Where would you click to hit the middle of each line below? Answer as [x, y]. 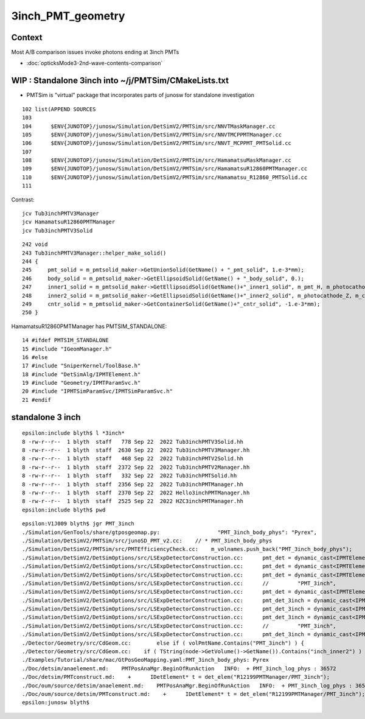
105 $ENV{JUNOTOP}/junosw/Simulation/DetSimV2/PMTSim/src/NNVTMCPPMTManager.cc [152, 135]
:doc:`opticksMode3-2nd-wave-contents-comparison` [95, 63]
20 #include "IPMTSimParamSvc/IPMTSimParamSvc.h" [98, 391]
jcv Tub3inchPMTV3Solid [57, 230]
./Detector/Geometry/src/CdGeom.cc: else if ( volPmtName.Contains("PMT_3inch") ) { [163, 643]
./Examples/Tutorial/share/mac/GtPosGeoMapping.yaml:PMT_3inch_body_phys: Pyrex [146, 660]
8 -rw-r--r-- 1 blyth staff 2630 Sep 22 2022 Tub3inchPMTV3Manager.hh [136, 450]
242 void [35, 244]
